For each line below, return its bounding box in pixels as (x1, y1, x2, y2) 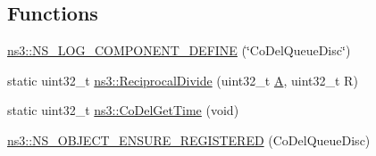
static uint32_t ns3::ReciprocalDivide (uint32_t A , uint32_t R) (7, 70, 358, 89)
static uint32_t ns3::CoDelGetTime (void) (7, 101, 239, 119)
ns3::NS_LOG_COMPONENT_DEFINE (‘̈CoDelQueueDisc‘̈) (7, 41, 351, 60)
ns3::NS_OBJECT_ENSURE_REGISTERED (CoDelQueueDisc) (7, 130, 371, 149)
